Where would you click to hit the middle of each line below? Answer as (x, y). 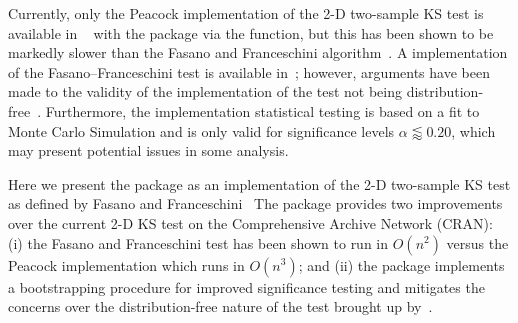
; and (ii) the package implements (401, 264)
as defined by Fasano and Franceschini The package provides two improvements (255, 203)
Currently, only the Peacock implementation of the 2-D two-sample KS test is (246, 13)
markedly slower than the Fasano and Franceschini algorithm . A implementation (258, 52)
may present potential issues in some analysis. (148, 150)
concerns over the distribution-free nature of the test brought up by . (220, 306)
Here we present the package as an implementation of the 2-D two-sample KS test (259, 183)
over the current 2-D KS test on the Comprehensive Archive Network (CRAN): (250, 222)
